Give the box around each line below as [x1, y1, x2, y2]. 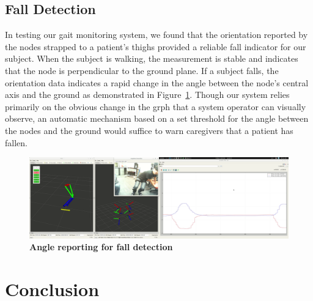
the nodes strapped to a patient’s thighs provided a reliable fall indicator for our [5, 40, 306, 53]
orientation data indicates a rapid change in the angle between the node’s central [5, 76, 309, 89]
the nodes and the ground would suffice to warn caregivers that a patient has [5, 124, 293, 136]
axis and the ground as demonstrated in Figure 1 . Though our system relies [5, 88, 290, 101]
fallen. [5, 136, 28, 149]
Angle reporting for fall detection [29, 240, 173, 253]
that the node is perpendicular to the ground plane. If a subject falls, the [5, 64, 279, 76]
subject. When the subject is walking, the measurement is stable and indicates [5, 52, 298, 65]
